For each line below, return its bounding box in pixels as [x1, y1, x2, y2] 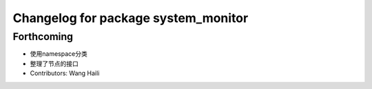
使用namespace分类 [30, 50, 87, 58]
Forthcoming [12, 30, 74, 43]
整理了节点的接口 [30, 59, 79, 68]
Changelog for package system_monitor [12, 10, 249, 26]
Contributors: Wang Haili [30, 69, 100, 77]
